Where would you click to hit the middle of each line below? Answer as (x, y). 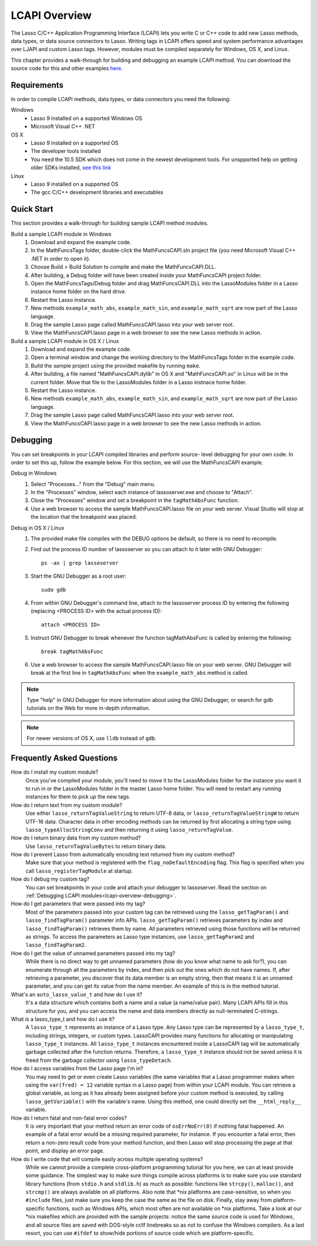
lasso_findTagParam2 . (56, 945)
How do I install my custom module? (55, 772)
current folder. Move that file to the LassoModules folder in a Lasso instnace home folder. (139, 382)
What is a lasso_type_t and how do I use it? (63, 1019)
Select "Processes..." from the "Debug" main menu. (93, 484)
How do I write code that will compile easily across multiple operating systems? (107, 1159)
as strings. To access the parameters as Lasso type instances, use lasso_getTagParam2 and (140, 937)
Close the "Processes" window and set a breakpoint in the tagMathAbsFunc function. (135, 501)
